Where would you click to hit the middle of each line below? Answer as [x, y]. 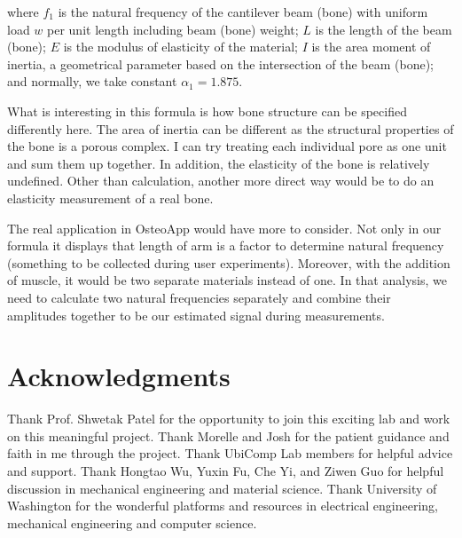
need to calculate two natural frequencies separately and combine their [199, 297]
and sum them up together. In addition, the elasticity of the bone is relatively [219, 163]
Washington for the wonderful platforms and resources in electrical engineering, [223, 506]
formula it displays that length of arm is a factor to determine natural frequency [226, 245]
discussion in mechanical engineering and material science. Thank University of [222, 488]
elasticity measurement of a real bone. [110, 198]
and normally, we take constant [92, 81]
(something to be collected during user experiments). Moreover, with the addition [229, 262]
